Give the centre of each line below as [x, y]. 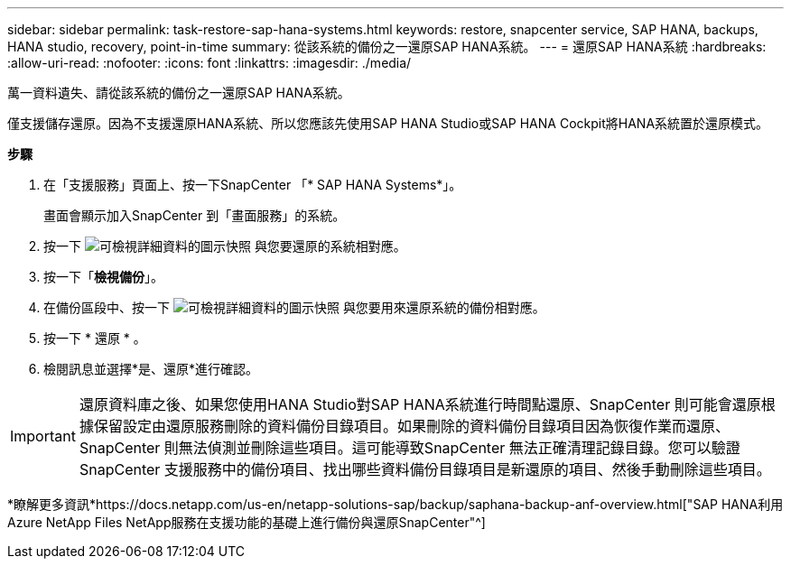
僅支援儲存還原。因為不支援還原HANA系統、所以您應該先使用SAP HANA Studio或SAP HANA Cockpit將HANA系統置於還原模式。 [388, 123]
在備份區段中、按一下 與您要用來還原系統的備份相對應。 [294, 307]
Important [43, 436]
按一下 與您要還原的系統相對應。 [225, 246]
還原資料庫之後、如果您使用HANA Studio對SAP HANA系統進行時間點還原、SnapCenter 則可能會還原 [420, 404]
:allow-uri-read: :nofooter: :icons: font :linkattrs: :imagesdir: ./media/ [209, 63]
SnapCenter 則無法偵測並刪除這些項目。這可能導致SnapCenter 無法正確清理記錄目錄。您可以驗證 [409, 448]
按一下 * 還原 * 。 [95, 338]
